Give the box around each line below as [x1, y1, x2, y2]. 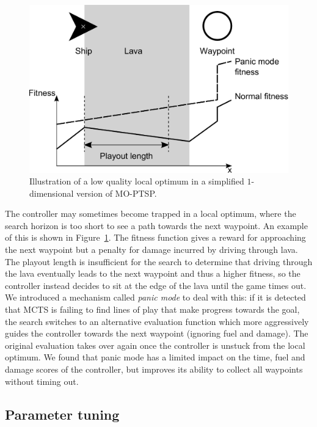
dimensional [29, 186, 74, 199]
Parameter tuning [5, 404, 120, 423]
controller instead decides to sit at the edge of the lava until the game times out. [5, 279, 307, 291]
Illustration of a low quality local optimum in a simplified [29, 175, 244, 188]
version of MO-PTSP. [76, 186, 157, 199]
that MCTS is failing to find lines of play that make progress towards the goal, [5, 303, 300, 316]
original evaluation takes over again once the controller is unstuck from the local [5, 338, 305, 351]
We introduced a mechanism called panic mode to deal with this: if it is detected [5, 291, 306, 304]
